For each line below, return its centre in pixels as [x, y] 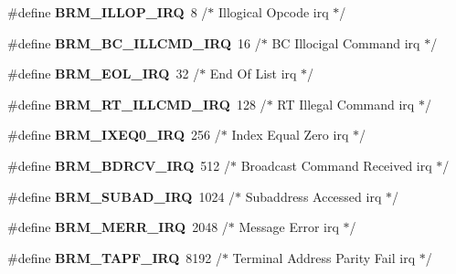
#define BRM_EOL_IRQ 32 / [104, 74]
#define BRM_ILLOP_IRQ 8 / [108, 12]
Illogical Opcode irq [274, 12]
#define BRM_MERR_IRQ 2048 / [118, 227]
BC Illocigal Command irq [346, 42]
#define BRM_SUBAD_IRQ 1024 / [122, 196]
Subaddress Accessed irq [313, 196]
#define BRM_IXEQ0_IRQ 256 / [114, 135]
